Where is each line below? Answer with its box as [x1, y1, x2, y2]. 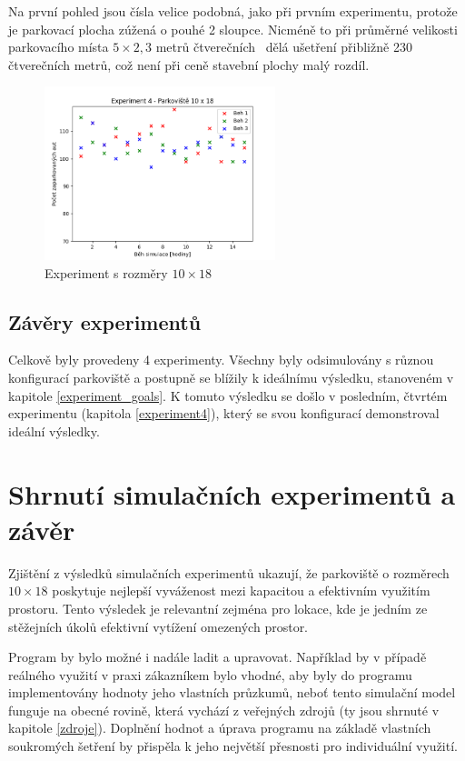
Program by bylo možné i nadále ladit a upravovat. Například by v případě [8, 647, 427, 666]
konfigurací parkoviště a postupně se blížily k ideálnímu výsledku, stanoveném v [8, 368, 454, 387]
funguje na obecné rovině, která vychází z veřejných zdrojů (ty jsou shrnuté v [8, 700, 440, 719]
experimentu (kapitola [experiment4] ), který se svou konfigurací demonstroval [8, 404, 440, 423]
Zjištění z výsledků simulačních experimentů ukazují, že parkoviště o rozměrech [8, 563, 450, 582]
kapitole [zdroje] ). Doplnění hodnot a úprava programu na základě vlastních [8, 718, 431, 737]
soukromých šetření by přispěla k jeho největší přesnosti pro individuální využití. [8, 736, 458, 756]
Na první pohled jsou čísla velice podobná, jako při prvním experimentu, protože [8, 2, 458, 20]
